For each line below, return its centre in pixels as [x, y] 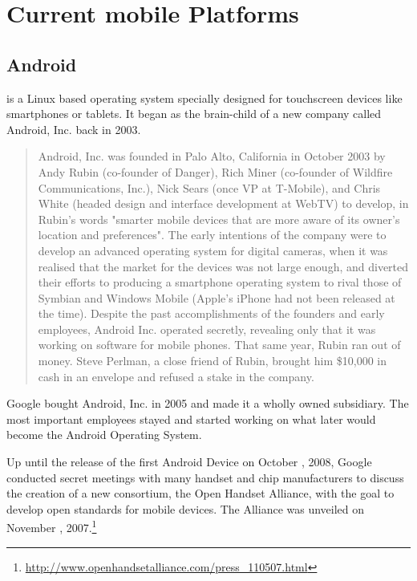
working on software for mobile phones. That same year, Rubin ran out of [219, 345]
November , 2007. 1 [52, 526]
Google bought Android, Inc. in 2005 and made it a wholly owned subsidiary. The [208, 403]
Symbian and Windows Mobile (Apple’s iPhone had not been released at [217, 297]
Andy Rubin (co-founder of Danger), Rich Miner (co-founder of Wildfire [215, 171]
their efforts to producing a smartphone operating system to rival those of [220, 282]
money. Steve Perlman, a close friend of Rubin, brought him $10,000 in [213, 361]
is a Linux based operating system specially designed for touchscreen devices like [204, 98]
